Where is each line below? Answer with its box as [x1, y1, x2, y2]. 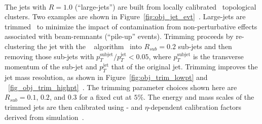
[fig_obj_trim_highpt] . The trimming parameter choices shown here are [8, 81, 237, 92]
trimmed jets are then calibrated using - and [5, 101, 143, 112]
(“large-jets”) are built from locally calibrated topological [74, 1, 256, 12]
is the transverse [193, 51, 244, 61]
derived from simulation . [5, 111, 84, 122]
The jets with [5, 1, 47, 12]
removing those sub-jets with [5, 51, 94, 61]
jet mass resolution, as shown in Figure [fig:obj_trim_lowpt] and [5, 72, 208, 82]
